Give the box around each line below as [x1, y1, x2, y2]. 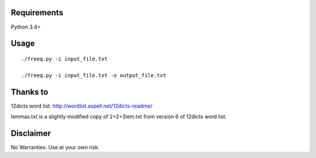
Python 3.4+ [11, 23, 41, 30]
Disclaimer [11, 128, 51, 138]
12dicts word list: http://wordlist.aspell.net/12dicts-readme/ [11, 102, 153, 109]
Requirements [11, 8, 64, 18]
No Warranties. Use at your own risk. [11, 143, 99, 150]
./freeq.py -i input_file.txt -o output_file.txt [21, 72, 167, 78]
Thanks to [11, 87, 49, 97]
